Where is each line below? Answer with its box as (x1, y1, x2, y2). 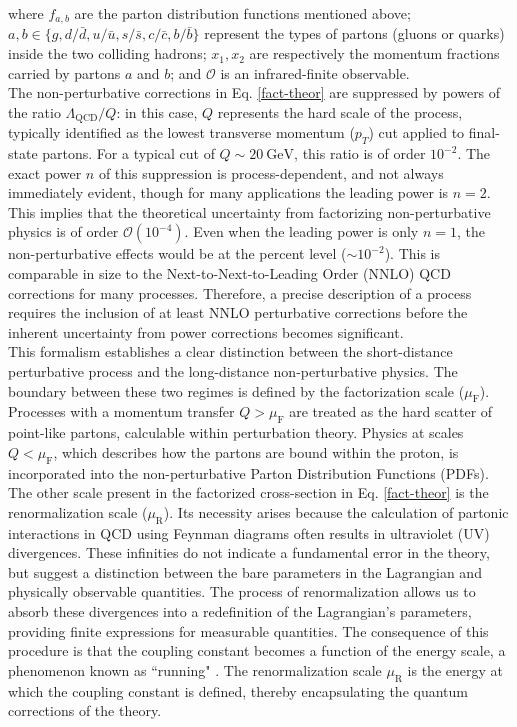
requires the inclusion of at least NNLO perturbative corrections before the (8, 302, 468, 323)
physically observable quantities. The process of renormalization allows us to (8, 581, 476, 602)
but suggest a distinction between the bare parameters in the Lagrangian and (8, 561, 482, 582)
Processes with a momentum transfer (8, 401, 235, 422)
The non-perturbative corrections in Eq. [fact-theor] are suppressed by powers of (8, 82, 501, 103)
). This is (384, 243, 441, 264)
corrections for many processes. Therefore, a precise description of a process (8, 282, 472, 303)
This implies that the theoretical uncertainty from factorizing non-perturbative (8, 201, 491, 222)
